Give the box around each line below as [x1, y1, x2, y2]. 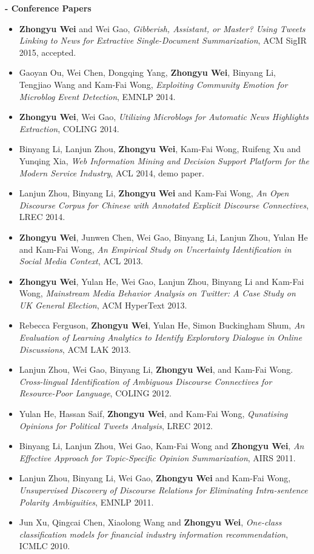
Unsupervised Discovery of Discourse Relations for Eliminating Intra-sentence [19, 484, 308, 496]
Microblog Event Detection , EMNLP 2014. [19, 90, 176, 102]
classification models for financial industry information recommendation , [19, 527, 289, 540]
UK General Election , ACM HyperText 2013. [19, 298, 187, 311]
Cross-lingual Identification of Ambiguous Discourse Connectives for [19, 375, 272, 387]
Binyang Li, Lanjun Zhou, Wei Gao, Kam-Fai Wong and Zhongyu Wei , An [19, 439, 304, 452]
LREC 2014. [19, 210, 65, 223]
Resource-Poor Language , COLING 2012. [19, 387, 172, 399]
